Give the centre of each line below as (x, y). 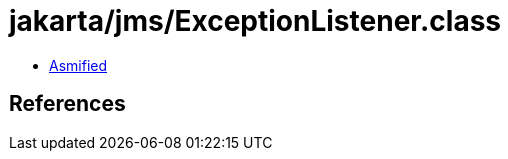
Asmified (78, 65)
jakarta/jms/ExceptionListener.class (255, 21)
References (67, 104)
